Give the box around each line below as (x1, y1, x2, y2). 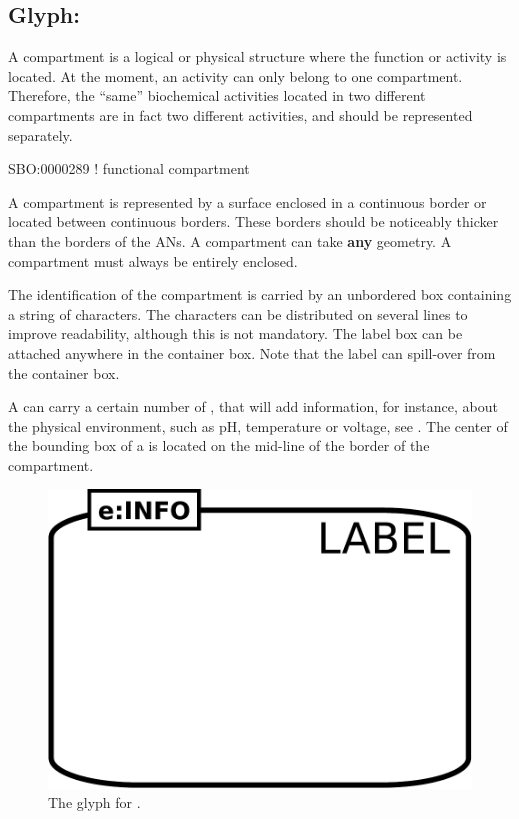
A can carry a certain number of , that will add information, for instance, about (8, 396, 498, 417)
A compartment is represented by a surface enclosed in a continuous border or (8, 191, 487, 212)
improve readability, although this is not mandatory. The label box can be (8, 323, 463, 344)
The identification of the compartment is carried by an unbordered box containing (8, 284, 512, 305)
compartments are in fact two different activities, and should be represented (8, 104, 473, 125)
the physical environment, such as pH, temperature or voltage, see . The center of (8, 415, 508, 436)
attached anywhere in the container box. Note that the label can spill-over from (8, 342, 496, 363)
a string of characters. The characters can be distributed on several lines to (8, 303, 468, 324)
